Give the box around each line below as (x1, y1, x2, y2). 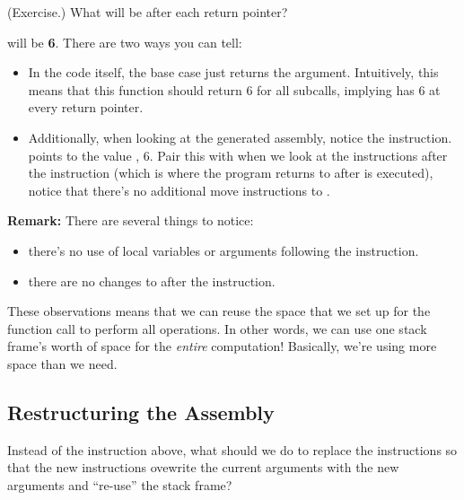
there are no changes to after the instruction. (28, 271, 276, 290)
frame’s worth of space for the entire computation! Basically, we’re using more (7, 337, 437, 355)
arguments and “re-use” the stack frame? (7, 475, 232, 494)
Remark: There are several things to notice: (7, 211, 254, 230)
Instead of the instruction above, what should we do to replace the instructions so (7, 440, 458, 459)
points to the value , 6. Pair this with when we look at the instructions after (28, 145, 448, 164)
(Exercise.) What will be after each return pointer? (7, 3, 288, 21)
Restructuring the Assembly (7, 398, 275, 425)
